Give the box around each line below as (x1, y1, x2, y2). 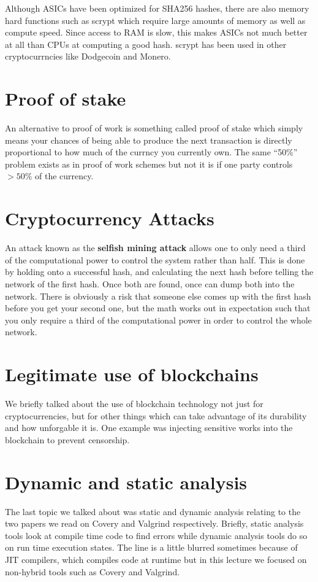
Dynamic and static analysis (5, 469, 248, 494)
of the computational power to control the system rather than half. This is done (5, 253, 305, 266)
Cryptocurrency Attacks (5, 206, 214, 231)
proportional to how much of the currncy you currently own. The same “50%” (5, 145, 298, 158)
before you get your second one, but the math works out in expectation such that (5, 301, 311, 314)
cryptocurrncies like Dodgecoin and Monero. (5, 50, 171, 63)
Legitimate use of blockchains (5, 362, 259, 387)
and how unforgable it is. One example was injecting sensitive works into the (5, 421, 293, 434)
